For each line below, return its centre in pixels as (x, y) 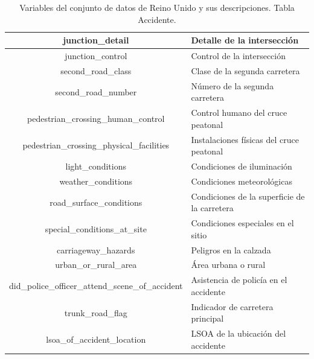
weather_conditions (96, 181)
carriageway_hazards (96, 249)
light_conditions (96, 166)
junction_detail (96, 40)
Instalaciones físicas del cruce (245, 139)
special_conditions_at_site (96, 228)
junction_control (96, 56)
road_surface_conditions (96, 202)
